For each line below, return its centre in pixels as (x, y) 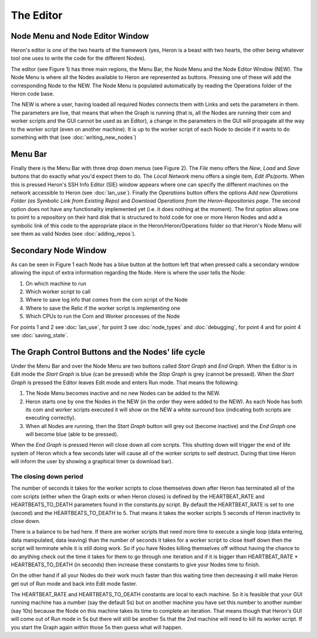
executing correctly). (51, 418)
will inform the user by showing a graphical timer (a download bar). (92, 461)
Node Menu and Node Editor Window (80, 36)
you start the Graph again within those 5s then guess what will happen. (97, 627)
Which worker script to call (58, 292)
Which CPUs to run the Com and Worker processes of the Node (103, 316)
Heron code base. (33, 94)
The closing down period (47, 476)
